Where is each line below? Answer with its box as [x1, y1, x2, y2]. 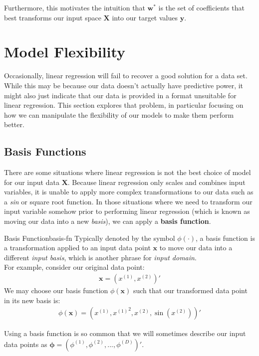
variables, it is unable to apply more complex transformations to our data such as [4, 186, 254, 197]
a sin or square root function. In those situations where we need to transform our [4, 196, 253, 206]
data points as [4, 339, 47, 349]
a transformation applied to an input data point [4, 242, 151, 253]
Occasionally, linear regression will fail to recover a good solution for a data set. [4, 70, 248, 81]
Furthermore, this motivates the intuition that [4, 2, 145, 12]
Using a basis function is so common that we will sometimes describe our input [4, 328, 246, 339]
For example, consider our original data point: [4, 262, 145, 272]
